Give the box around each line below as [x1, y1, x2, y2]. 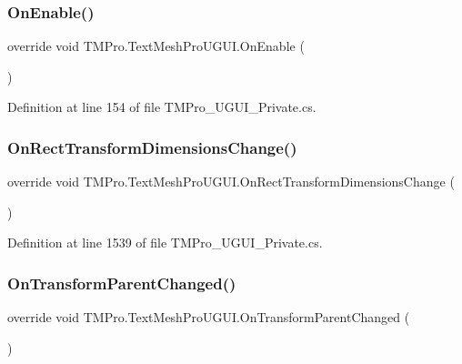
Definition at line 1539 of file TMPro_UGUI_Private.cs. [7, 233, 323, 252]
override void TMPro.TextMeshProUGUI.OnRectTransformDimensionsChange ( [7, 172, 455, 191]
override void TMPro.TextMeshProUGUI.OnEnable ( [7, 36, 305, 56]
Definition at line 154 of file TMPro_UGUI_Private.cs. [7, 97, 316, 116]
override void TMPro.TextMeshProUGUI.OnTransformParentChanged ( [7, 308, 410, 327]
